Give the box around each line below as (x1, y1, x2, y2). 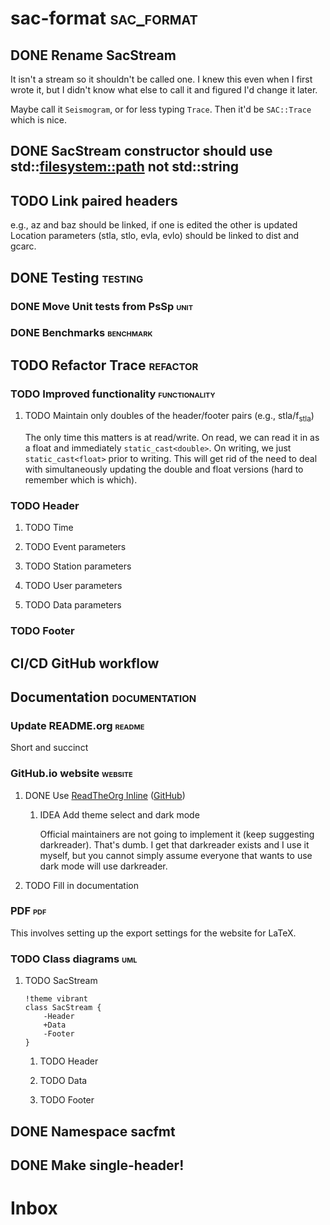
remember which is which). (24, 473, 138, 486)
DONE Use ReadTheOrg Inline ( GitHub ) (24, 789, 186, 801)
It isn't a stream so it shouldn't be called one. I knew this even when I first (10, 73, 313, 85)
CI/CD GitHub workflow (10, 655, 160, 672)
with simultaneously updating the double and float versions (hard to (24, 463, 304, 475)
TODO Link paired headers (10, 192, 178, 209)
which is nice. (10, 114, 67, 126)
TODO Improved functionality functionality (10, 387, 216, 401)
